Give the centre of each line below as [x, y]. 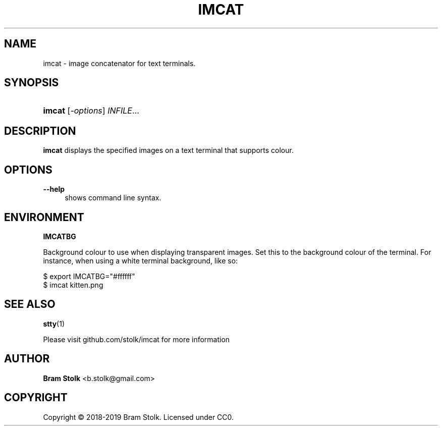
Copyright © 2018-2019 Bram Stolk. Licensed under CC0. [139, 417]
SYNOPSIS [32, 83]
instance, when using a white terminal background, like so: [141, 260]
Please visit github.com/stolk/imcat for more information [136, 339]
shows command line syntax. [113, 198]
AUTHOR [27, 359]
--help [54, 189]
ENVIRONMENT [44, 217]
